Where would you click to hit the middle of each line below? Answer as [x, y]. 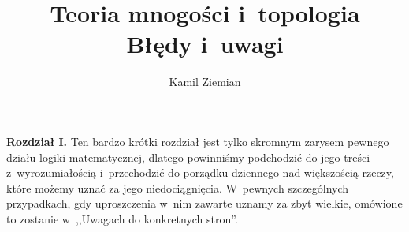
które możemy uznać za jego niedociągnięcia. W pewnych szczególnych [178, 187]
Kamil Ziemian [205, 82]
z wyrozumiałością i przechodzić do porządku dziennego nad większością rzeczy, [200, 172]
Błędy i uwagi [205, 44]
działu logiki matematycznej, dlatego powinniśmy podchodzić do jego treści [188, 157]
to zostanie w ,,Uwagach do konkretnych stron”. [122, 218]
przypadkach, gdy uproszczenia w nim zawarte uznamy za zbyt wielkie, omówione [204, 203]
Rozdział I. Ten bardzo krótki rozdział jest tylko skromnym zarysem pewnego [198, 141]
